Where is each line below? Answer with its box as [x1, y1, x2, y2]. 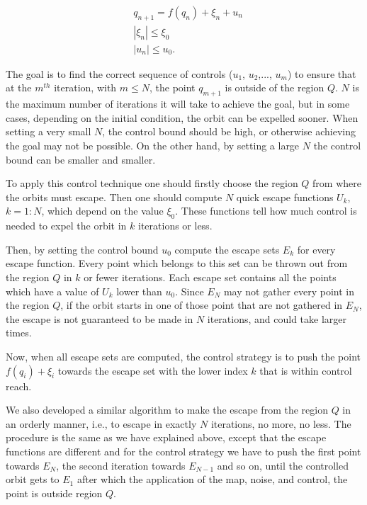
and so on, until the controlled [217, 458, 349, 472]
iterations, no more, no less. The [210, 416, 351, 431]
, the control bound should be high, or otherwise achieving [102, 124, 356, 139]
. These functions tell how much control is [175, 203, 357, 218]
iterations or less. [138, 218, 213, 233]
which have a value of [6, 283, 99, 298]
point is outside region [6, 485, 103, 500]
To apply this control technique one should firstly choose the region [6, 176, 298, 191]
